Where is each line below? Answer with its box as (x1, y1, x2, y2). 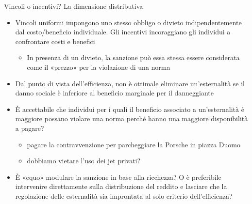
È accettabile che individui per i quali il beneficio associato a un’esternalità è (15, 104, 244, 114)
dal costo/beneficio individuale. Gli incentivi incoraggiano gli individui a (15, 27, 231, 37)
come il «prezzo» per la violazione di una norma (27, 62, 170, 72)
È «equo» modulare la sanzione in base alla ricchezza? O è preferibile (15, 172, 221, 182)
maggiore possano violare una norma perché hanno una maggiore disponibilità (15, 113, 248, 124)
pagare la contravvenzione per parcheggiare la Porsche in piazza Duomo (27, 139, 240, 149)
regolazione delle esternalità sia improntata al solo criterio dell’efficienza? (15, 190, 233, 201)
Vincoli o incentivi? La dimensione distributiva (4, 1, 143, 11)
